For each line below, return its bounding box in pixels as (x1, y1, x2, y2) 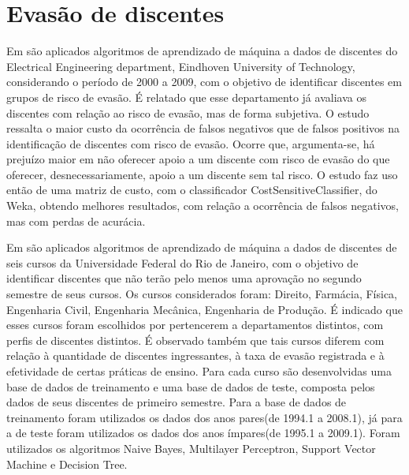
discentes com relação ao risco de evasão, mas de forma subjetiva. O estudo (6, 104, 370, 121)
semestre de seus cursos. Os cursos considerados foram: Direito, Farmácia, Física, (6, 286, 397, 302)
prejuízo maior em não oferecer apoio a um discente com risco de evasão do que (6, 151, 390, 167)
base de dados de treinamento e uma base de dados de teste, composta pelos (6, 378, 375, 395)
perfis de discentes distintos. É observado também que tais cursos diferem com (6, 331, 385, 348)
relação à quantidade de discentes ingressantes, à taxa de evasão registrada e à (6, 347, 385, 364)
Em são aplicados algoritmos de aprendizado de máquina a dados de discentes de (6, 239, 397, 256)
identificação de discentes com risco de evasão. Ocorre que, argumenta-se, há (6, 135, 375, 151)
